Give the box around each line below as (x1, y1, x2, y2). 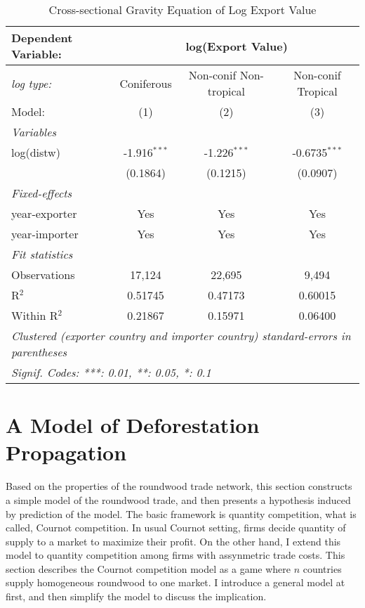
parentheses (11, 344, 67, 360)
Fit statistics (11, 246, 73, 262)
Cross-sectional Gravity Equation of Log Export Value (48, 1, 317, 18)
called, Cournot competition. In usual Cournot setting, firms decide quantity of (6, 520, 346, 535)
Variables (11, 124, 57, 140)
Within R (11, 307, 58, 323)
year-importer (11, 226, 79, 242)
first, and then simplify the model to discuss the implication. (6, 589, 267, 604)
